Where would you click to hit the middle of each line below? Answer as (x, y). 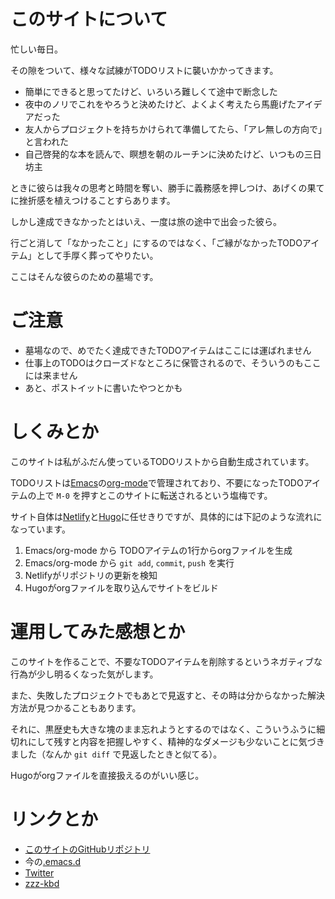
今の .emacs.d (53, 861)
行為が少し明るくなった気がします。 (84, 674)
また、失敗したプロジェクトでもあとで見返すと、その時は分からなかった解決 (168, 695)
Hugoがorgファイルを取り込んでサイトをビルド (121, 587)
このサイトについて (89, 19)
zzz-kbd (42, 883)
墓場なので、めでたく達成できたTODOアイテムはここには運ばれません (168, 350)
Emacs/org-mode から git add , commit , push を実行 (129, 562)
